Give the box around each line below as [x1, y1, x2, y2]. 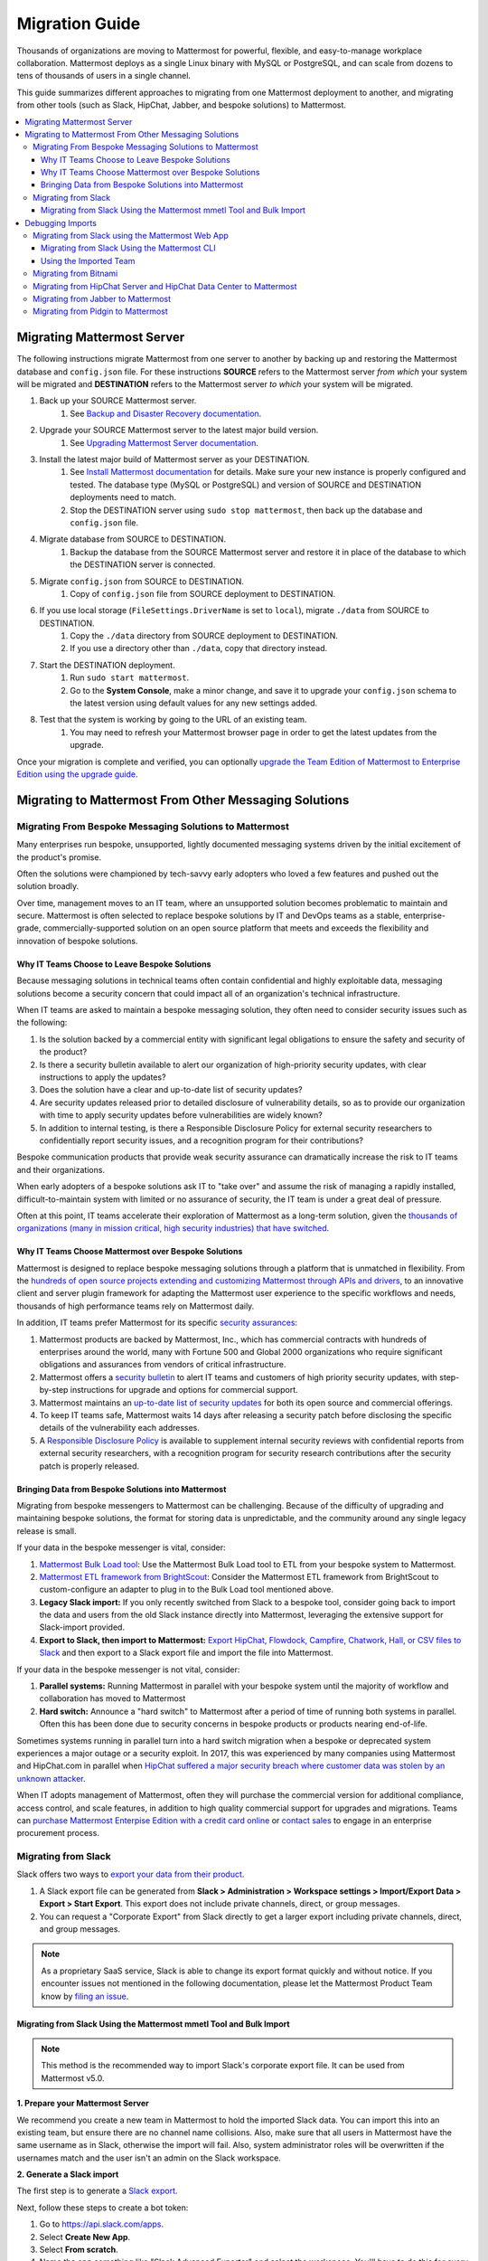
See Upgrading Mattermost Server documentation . [70, 437, 259, 448]
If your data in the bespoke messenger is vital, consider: [16, 1542, 226, 1553]
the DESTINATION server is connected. [70, 559, 216, 570]
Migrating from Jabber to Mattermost [33, 293, 172, 304]
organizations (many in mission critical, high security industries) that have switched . [16, 1223, 330, 1234]
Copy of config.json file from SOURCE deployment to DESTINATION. [70, 588, 336, 599]
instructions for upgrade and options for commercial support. [70, 1385, 298, 1395]
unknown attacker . [16, 1773, 86, 1783]
